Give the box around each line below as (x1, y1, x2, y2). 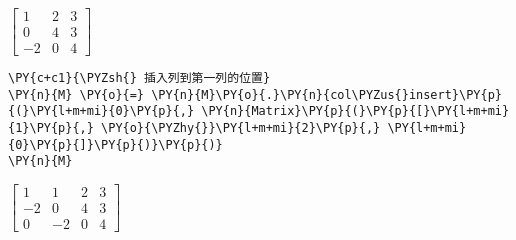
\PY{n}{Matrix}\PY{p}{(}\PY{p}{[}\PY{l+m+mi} (201, 104, 510, 119)
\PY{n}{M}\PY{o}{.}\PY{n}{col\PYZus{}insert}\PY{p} (151, 87, 502, 102)
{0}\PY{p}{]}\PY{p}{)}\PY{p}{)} (8, 137, 223, 152)
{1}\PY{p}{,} (8, 121, 94, 136)
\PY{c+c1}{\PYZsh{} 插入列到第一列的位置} (8, 71, 271, 86)
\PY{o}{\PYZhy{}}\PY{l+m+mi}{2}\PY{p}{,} (101, 121, 381, 136)
